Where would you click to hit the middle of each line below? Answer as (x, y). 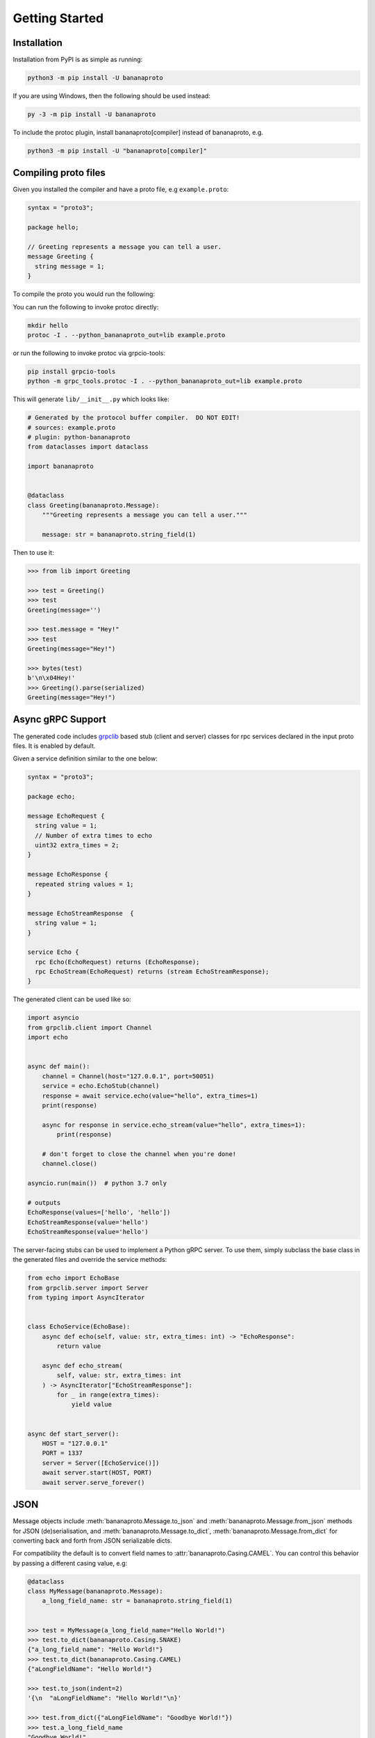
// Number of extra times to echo (94, 835)
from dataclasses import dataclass (88, 447)
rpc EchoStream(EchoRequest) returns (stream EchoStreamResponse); (152, 972)
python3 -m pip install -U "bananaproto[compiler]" (117, 151)
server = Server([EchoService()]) (101, 1463)
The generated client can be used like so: (72, 999)
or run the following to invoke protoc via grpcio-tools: (89, 353)
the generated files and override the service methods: (90, 1260)
